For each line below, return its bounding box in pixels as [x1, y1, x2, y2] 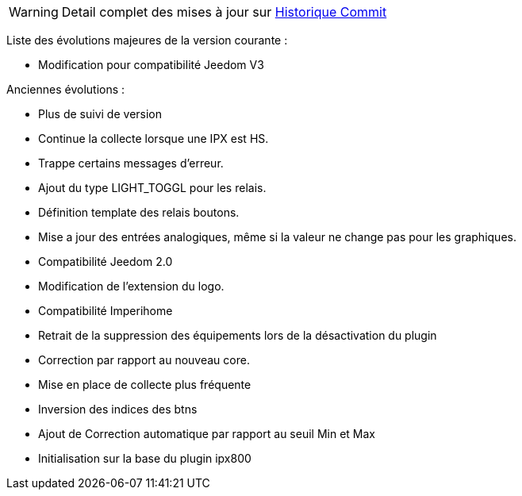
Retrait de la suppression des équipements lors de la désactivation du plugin [38, 329, 437, 342]
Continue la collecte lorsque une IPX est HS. [38, 132, 269, 145]
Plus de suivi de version [38, 107, 163, 121]
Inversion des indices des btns [38, 402, 198, 416]
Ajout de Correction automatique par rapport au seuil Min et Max [38, 427, 375, 440]
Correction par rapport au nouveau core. [38, 353, 250, 367]
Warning [9, 4, 59, 20]
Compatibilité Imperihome [38, 304, 173, 317]
